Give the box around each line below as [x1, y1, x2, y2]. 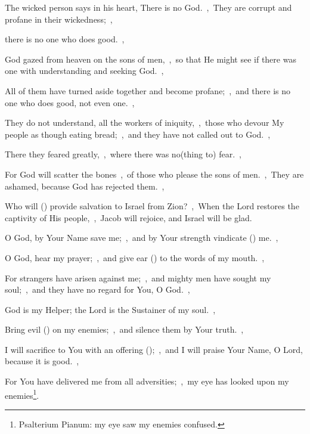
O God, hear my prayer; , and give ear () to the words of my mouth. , [5, 251, 265, 263]
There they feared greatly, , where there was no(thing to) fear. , [5, 148, 241, 160]
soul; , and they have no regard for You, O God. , [5, 283, 190, 296]
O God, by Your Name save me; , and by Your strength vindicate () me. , [5, 231, 278, 244]
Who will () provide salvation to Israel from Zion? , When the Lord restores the [5, 200, 299, 212]
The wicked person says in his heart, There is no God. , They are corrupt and [5, 1, 292, 13]
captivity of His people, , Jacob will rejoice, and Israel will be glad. [5, 211, 252, 224]
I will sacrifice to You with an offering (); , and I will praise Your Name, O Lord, [5, 343, 303, 355]
